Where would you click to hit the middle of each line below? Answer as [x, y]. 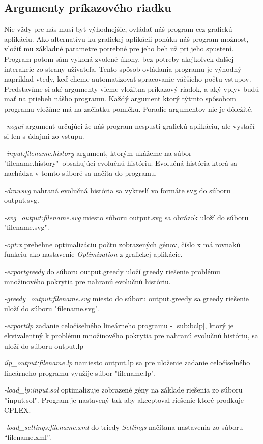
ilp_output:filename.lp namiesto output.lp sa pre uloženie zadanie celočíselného [127, 363]
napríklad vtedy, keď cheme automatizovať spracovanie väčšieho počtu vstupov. [128, 79]
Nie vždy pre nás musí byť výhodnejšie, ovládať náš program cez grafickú [118, 29]
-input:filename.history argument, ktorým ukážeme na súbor [98, 153]
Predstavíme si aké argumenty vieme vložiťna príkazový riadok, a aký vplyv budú [132, 88]
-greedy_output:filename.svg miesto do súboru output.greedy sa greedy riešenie [127, 298]
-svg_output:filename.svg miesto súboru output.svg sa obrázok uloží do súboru [126, 217]
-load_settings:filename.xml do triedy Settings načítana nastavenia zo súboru [124, 427]
